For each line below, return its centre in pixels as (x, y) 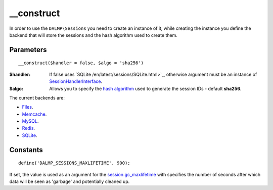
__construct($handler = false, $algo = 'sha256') (81, 63)
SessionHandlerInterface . (76, 81)
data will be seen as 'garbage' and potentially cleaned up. (70, 181)
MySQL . (30, 121)
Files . (28, 107)
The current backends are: (37, 98)
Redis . (29, 128)
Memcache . (34, 114)
